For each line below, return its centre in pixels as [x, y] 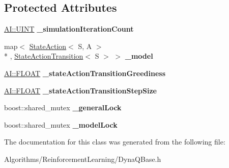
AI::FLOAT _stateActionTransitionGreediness [85, 73]
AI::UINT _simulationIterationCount [69, 29]
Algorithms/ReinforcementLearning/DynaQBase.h [83, 159]
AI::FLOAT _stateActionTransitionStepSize [80, 90]
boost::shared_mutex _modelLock [61, 124]
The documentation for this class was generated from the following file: [115, 142]
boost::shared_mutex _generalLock [63, 107]
